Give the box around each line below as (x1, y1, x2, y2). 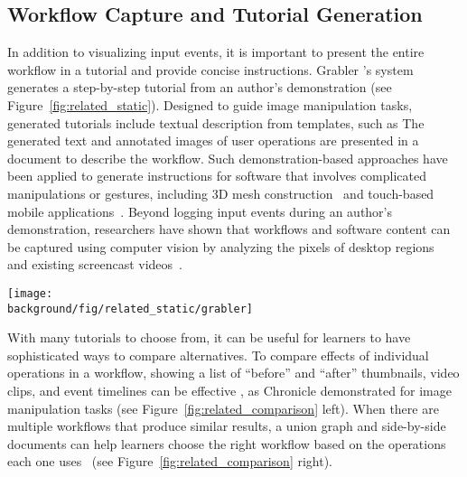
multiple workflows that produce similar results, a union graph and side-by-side (7, 416, 446, 435)
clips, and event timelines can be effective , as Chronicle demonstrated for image (7, 381, 452, 400)
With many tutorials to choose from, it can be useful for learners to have (7, 328, 411, 347)
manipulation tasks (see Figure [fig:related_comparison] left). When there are (7, 398, 439, 417)
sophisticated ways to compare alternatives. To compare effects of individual (7, 345, 429, 364)
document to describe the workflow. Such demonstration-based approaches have (7, 148, 448, 167)
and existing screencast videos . (7, 255, 183, 274)
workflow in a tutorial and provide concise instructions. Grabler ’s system (7, 60, 414, 79)
